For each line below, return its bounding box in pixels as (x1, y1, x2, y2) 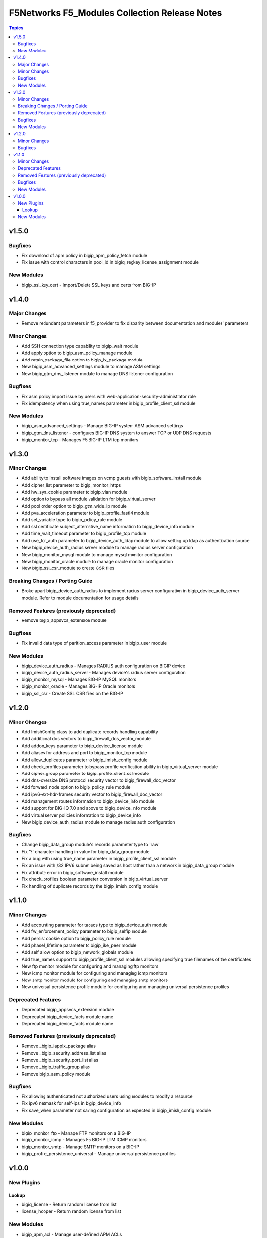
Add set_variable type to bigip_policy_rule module (21, 516, 123, 522)
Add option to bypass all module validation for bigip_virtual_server (21, 496, 156, 502)
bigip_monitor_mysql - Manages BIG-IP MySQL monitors (21, 676, 137, 683)
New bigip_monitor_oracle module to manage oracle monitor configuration (21, 558, 173, 564)
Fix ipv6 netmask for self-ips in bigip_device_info (21, 1100, 121, 1106)
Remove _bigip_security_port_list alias (21, 1057, 99, 1063)
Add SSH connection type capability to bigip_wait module (21, 343, 139, 349)
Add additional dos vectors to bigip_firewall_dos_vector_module (21, 736, 151, 742)
